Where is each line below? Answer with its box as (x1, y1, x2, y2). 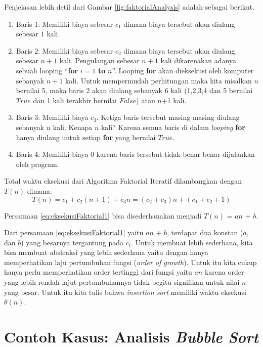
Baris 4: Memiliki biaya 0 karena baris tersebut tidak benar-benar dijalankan (16, 149, 255, 159)
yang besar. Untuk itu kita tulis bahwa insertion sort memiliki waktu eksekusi (4, 286, 246, 297)
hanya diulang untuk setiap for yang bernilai (16, 132, 156, 142)
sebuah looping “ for (16, 65, 78, 75)
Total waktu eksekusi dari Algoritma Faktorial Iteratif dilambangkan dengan (4, 176, 242, 186)
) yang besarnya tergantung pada (21, 237, 124, 247)
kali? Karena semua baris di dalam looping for (101, 121, 245, 132)
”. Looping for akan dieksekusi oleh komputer (112, 65, 254, 75)
